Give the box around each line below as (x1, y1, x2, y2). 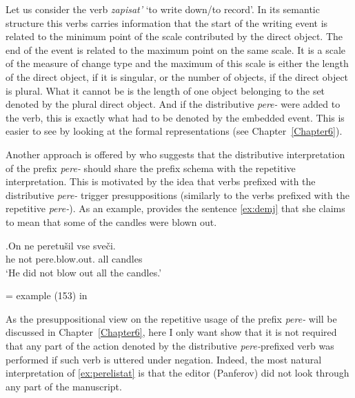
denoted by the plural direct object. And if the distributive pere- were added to (6, 97, 341, 111)
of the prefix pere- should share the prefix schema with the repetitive (6, 160, 296, 175)
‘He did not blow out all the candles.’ (6, 265, 162, 279)
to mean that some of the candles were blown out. (6, 214, 217, 229)
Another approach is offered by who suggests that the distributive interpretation (6, 146, 345, 161)
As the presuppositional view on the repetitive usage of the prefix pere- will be (6, 311, 337, 325)
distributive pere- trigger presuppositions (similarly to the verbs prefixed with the (6, 187, 349, 202)
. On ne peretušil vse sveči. (6, 238, 116, 252)
